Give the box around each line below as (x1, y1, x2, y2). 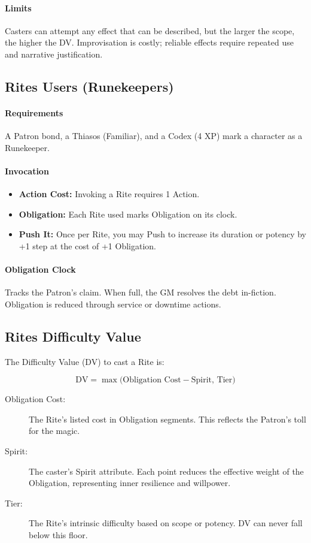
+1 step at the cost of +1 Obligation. (19, 239, 157, 252)
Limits (5, 1, 32, 14)
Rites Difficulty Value (5, 327, 141, 345)
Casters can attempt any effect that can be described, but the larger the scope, (5, 24, 295, 37)
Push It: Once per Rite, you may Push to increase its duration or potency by (19, 228, 306, 240)
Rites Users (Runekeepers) (5, 77, 174, 95)
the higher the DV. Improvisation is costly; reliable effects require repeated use (5, 36, 294, 49)
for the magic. (29, 424, 80, 437)
